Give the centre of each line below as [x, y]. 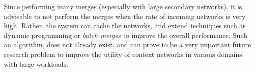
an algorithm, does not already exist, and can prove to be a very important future [127, 45]
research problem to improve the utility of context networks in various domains [123, 54]
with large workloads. [36, 63]
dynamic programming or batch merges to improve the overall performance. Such [126, 35]
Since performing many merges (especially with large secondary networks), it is [123, 6]
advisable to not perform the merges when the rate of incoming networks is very [125, 16]
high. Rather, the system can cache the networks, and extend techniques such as [125, 26]
